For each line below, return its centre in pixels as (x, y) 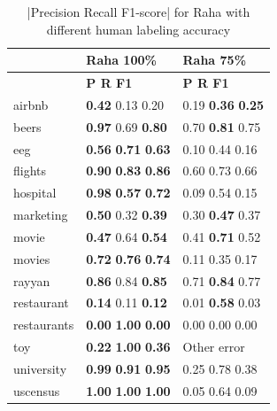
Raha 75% (215, 60)
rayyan (32, 280)
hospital (35, 193)
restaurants (44, 325)
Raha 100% (121, 60)
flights (30, 171)
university (40, 368)
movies (32, 258)
